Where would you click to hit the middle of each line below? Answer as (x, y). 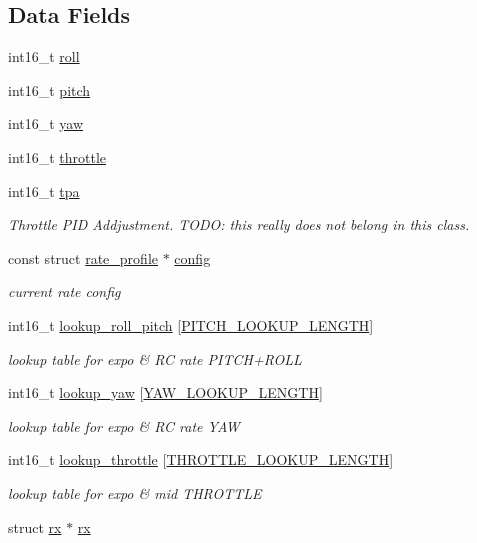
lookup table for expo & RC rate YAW (124, 425)
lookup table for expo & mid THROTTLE (135, 492)
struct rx (35, 526)
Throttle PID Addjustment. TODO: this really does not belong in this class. (239, 224)
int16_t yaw (46, 123)
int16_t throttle (57, 156)
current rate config (64, 291)
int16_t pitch (49, 89)
